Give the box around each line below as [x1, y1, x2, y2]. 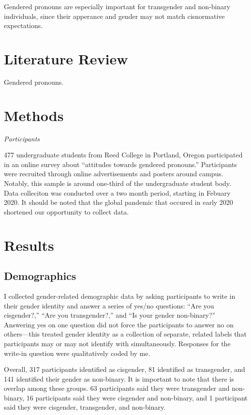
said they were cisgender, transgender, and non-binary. [4, 402, 166, 412]
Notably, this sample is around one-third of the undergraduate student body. [4, 178, 231, 188]
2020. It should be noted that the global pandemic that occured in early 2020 [4, 197, 233, 207]
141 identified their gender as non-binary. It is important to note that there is [4, 373, 234, 384]
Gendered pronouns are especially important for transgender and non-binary [4, 1, 231, 11]
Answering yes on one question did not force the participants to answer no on [4, 319, 234, 329]
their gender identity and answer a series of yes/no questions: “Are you [4, 300, 214, 310]
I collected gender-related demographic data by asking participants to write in [4, 291, 236, 301]
